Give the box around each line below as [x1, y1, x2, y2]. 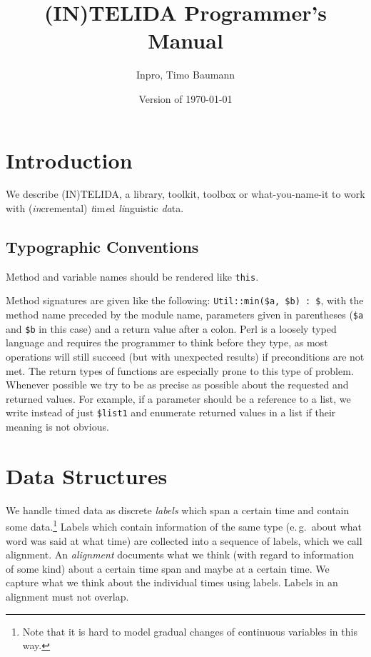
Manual [148, 26, 223, 55]
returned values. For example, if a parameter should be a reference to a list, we [6, 391, 351, 406]
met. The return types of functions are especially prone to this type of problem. [6, 363, 354, 378]
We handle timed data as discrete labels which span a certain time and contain [6, 502, 350, 517]
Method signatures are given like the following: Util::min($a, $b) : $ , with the [6, 293, 364, 308]
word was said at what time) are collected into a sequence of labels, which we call [6, 533, 362, 548]
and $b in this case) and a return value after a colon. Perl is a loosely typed [6, 321, 337, 336]
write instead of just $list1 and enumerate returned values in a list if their [6, 405, 336, 420]
